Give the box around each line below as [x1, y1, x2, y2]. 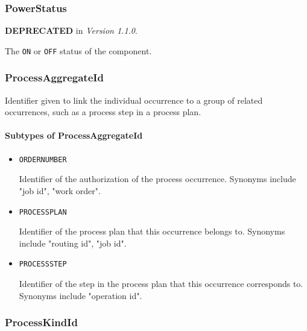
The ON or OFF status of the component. [5, 44, 152, 57]
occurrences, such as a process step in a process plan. [5, 106, 201, 118]
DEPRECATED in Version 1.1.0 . [5, 24, 138, 37]
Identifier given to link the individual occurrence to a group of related [5, 93, 263, 106]
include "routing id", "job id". [19, 236, 127, 249]
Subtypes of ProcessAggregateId [5, 129, 143, 142]
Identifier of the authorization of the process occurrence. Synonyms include [19, 172, 296, 185]
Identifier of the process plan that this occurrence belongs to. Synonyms [19, 225, 285, 238]
